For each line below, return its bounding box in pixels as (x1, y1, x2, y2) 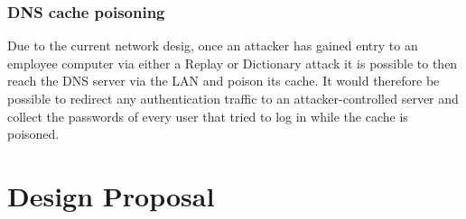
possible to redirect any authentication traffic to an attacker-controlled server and (7, 89, 459, 107)
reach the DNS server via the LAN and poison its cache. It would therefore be (7, 71, 440, 90)
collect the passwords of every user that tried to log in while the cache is (7, 106, 408, 125)
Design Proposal (7, 177, 215, 214)
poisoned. (7, 124, 60, 143)
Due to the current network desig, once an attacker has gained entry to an (7, 36, 418, 55)
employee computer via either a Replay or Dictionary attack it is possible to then (7, 53, 458, 72)
